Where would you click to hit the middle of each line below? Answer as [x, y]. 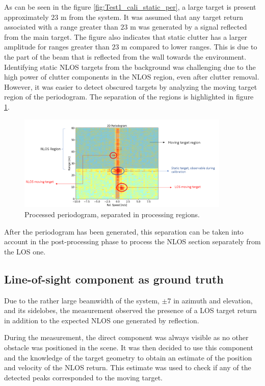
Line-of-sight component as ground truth [114, 279]
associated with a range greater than [61, 27]
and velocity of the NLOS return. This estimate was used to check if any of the [128, 367]
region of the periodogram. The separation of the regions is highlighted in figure [129, 97]
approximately [26, 17]
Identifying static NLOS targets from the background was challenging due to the [130, 67]
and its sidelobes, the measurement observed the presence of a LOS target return [130, 310]
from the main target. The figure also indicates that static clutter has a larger [126, 36]
